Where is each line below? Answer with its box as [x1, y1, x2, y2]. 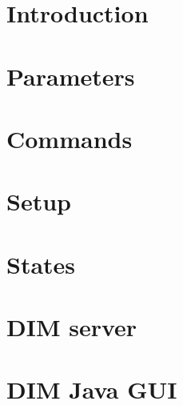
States [6, 247, 76, 280]
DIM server [6, 311, 137, 343]
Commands [6, 122, 133, 154]
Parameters [6, 59, 135, 92]
